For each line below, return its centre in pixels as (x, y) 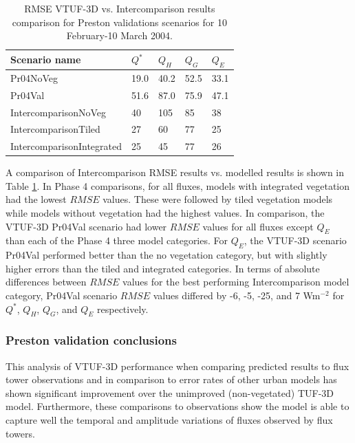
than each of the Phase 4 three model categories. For (117, 240)
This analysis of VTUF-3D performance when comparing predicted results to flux (177, 366)
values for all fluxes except (258, 226)
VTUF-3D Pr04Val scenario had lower (86, 226)
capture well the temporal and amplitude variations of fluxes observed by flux (169, 420)
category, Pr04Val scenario (62, 295)
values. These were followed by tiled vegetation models (218, 199)
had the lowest (36, 199)
